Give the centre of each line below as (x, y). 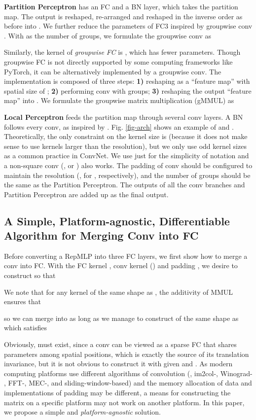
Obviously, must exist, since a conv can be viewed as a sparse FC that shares (120, 344)
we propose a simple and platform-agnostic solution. (82, 412)
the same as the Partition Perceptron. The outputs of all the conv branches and (125, 185)
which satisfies (25, 328)
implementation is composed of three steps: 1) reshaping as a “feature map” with (127, 81)
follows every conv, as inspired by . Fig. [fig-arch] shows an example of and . (119, 126)
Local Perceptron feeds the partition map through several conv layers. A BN (124, 117)
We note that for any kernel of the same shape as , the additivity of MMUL (119, 292)
